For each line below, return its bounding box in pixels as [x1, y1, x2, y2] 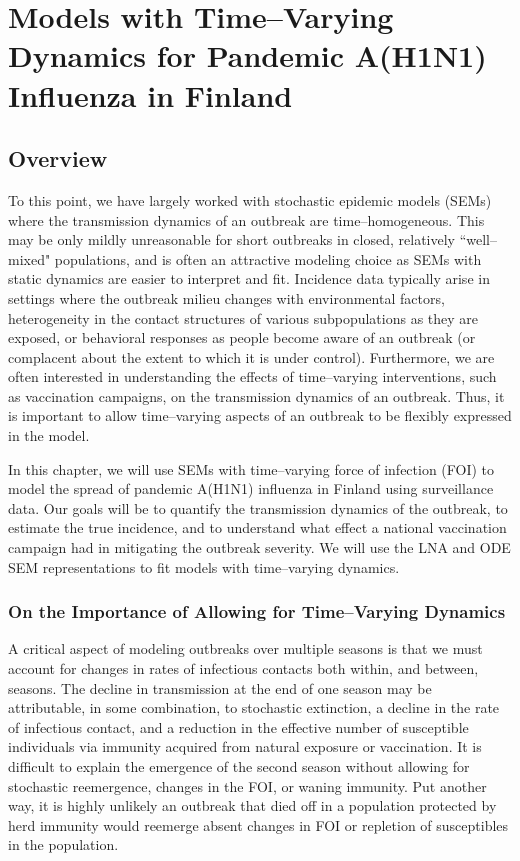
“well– [459, 229, 497, 250]
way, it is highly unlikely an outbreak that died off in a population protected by [8, 795, 497, 816]
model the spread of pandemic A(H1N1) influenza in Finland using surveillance [8, 478, 494, 499]
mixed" [8, 248, 51, 269]
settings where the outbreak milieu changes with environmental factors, [8, 287, 445, 308]
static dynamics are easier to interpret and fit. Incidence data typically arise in [8, 268, 490, 289]
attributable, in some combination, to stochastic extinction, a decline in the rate [8, 697, 500, 718]
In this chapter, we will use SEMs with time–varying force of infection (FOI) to [8, 458, 495, 479]
